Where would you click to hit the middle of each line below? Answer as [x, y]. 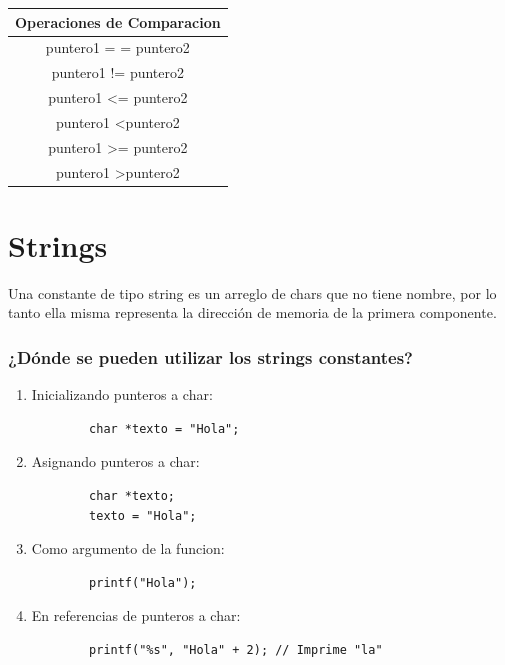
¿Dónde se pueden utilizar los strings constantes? [210, 356]
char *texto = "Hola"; [164, 428]
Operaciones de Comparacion [118, 21]
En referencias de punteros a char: [136, 615]
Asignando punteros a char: [115, 461]
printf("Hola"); [143, 582]
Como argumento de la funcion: [128, 548]
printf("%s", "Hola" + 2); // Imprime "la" [236, 649]
